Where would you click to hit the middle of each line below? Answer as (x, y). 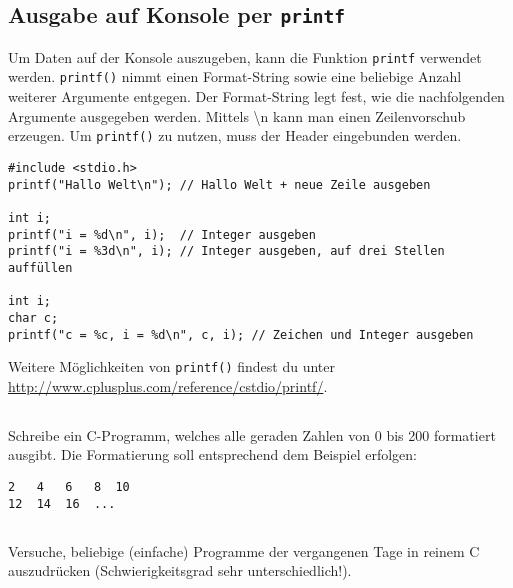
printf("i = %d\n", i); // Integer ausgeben (162, 234)
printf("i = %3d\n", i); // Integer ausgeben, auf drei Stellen (226, 251)
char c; (33, 317)
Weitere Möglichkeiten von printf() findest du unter (171, 366)
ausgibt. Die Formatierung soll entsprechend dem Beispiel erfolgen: (212, 454)
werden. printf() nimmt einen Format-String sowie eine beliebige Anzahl (235, 76)
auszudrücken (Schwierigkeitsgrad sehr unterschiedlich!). (180, 570)
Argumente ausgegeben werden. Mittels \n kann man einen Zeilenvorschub (237, 115)
